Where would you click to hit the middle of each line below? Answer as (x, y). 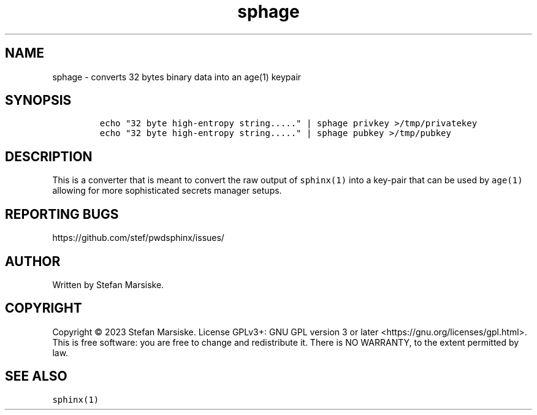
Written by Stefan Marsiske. (108, 284)
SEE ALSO (36, 376)
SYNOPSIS (38, 101)
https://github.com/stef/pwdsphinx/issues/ (138, 238)
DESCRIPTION (49, 156)
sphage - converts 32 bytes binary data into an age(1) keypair (177, 77)
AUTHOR (33, 261)
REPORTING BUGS (62, 214)
